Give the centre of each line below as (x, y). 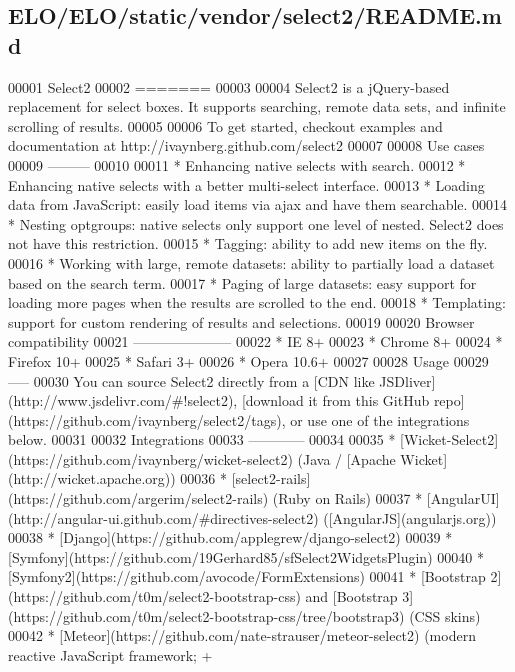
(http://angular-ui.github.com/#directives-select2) (163, 517)
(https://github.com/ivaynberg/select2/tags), (147, 419)
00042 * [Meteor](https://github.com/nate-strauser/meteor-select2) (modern (242, 635)
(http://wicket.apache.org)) (92, 478)
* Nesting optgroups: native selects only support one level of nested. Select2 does (256, 223)
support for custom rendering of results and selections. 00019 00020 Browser (241, 321)
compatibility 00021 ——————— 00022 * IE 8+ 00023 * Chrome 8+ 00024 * (255, 341)
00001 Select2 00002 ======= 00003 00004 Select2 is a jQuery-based (229, 86)
